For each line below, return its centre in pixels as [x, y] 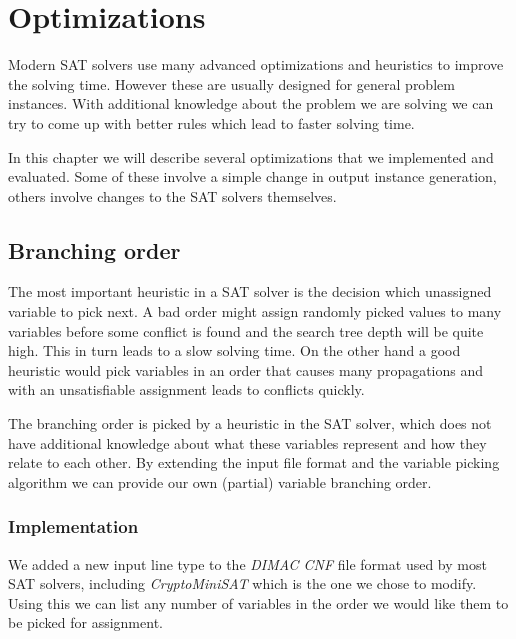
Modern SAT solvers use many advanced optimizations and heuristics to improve [256, 64]
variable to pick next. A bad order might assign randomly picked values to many [255, 311]
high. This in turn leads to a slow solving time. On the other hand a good [234, 350]
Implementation [73, 526]
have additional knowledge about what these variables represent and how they [247, 442]
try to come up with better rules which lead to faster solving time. [211, 122]
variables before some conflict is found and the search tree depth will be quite [246, 330]
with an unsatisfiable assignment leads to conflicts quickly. [186, 389]
